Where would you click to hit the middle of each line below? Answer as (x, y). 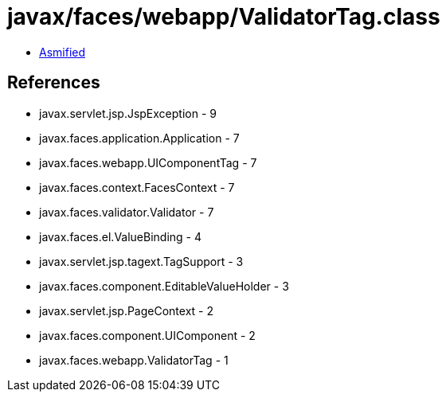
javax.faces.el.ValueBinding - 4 (121, 236)
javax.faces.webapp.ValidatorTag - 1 (134, 360)
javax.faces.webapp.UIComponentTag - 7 (148, 162)
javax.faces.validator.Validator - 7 (127, 212)
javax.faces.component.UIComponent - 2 (147, 335)
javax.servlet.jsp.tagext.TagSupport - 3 (141, 261)
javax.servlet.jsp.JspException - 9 (128, 113)
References (54, 83)
